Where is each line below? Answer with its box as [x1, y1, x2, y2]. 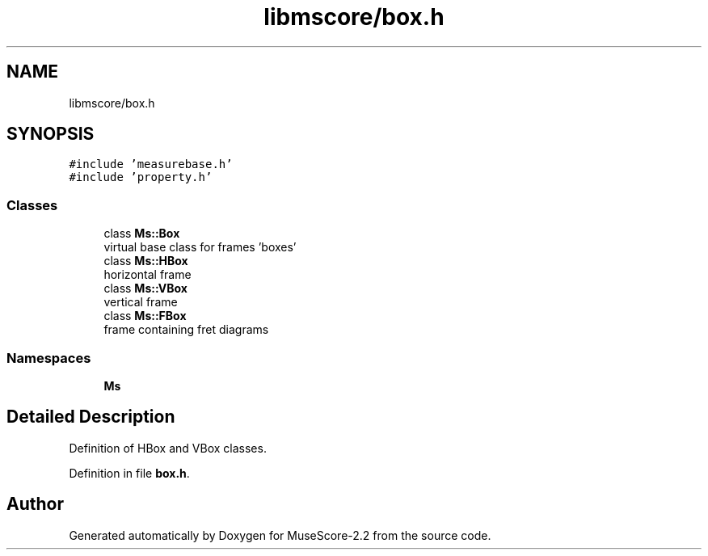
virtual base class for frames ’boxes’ [103, 240, 297, 255]
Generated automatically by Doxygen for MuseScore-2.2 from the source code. [69, 528, 491, 542]
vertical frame [103, 295, 178, 310]
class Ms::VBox [103, 281, 188, 296]
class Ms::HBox [103, 254, 188, 268]
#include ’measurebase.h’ [69, 158, 233, 171]
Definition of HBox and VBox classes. [69, 440, 267, 455]
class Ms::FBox [103, 309, 187, 323]
